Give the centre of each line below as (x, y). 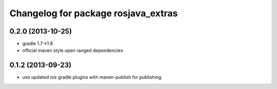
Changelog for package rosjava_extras (94, 13)
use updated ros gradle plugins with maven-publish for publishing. (92, 77)
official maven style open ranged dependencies (73, 50)
